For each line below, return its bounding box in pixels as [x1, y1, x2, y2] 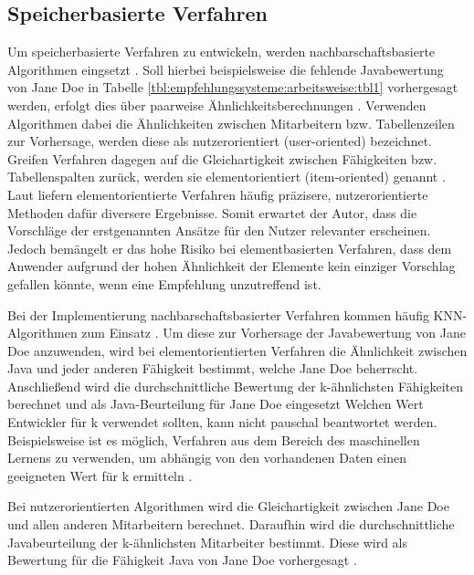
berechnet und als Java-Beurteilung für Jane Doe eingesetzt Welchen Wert [7, 394, 424, 413]
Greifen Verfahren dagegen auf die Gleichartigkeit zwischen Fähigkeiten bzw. [7, 149, 437, 168]
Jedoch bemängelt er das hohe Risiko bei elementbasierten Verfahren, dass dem [7, 238, 452, 257]
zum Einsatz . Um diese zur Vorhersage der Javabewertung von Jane [81, 323, 466, 342]
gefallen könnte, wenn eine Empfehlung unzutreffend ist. [7, 274, 321, 293]
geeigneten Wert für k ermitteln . [7, 465, 193, 485]
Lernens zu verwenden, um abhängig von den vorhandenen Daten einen [7, 448, 406, 467]
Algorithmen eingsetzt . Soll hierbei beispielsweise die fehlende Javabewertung [7, 59, 444, 78]
